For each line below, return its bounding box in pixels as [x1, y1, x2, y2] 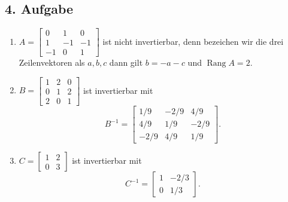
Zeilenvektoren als [19, 56, 85, 69]
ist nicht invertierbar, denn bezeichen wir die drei [102, 35, 284, 47]
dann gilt [109, 56, 143, 69]
